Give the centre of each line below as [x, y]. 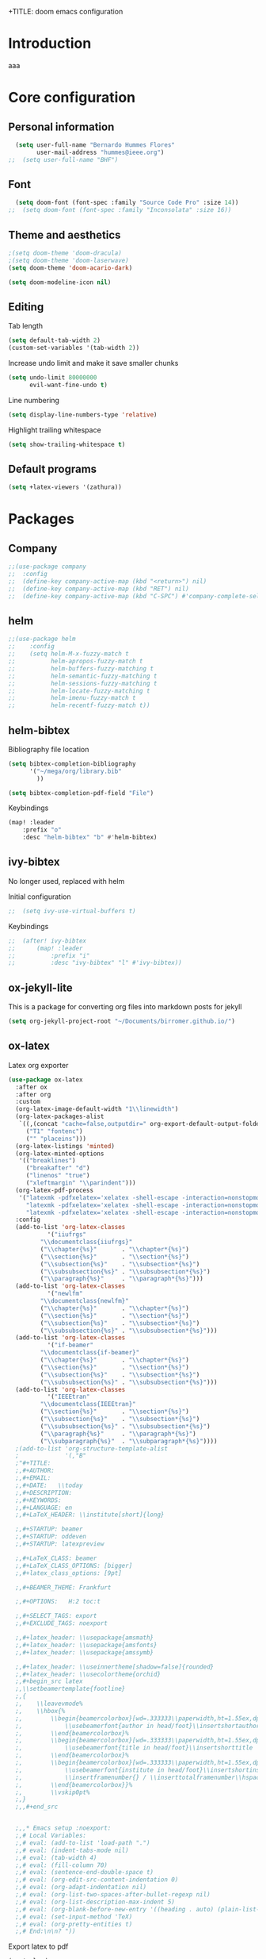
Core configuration [72, 98]
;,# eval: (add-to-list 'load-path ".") [83, 1843]
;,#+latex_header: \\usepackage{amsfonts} [86, 1645]
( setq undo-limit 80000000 [53, 378]
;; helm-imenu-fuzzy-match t [72, 698]
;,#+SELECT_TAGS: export [56, 1616]
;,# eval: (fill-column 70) [62, 1865]
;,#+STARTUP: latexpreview [60, 1544]
